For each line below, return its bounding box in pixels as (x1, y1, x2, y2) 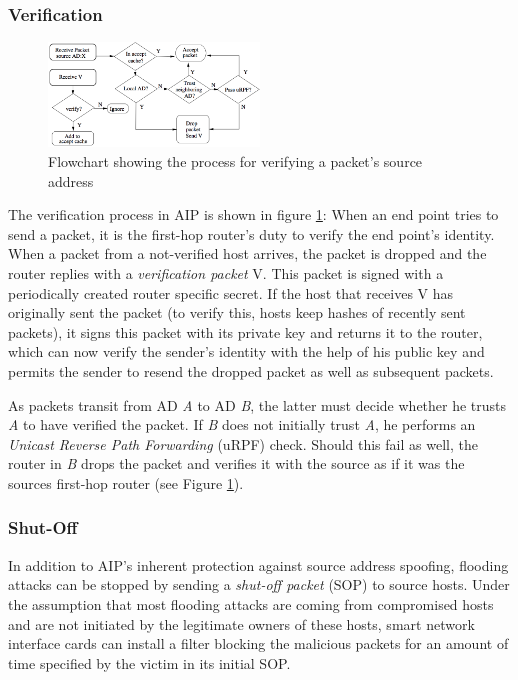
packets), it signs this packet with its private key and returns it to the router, (8, 321, 483, 342)
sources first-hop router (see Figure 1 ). (8, 472, 244, 493)
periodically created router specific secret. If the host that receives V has (8, 282, 454, 303)
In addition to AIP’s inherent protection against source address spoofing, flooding (8, 554, 509, 575)
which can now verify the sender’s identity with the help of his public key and (8, 341, 485, 362)
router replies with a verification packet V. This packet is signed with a (8, 262, 444, 283)
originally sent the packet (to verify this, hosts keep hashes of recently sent (8, 302, 466, 323)
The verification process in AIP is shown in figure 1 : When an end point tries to (8, 204, 499, 225)
